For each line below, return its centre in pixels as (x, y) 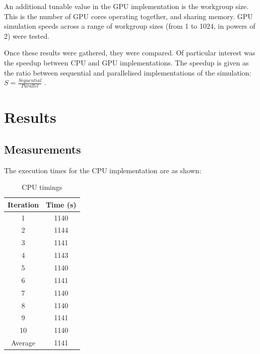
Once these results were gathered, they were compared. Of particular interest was (130, 53)
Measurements (43, 149)
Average (23, 343)
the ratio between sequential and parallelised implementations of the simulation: (128, 72)
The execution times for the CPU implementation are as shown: (103, 170)
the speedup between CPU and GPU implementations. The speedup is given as (126, 62)
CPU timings (42, 187)
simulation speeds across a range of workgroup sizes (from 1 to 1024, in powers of (130, 26)
